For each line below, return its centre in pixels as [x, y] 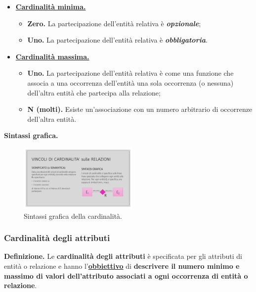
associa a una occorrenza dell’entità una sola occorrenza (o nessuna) [130, 82]
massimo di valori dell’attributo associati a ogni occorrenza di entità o [126, 275]
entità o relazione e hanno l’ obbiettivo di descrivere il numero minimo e [122, 266]
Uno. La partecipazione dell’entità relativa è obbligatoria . [117, 40]
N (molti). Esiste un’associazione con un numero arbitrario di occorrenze [140, 109]
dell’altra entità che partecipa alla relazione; [94, 92]
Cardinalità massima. [52, 56]
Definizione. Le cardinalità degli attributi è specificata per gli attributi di [123, 256]
